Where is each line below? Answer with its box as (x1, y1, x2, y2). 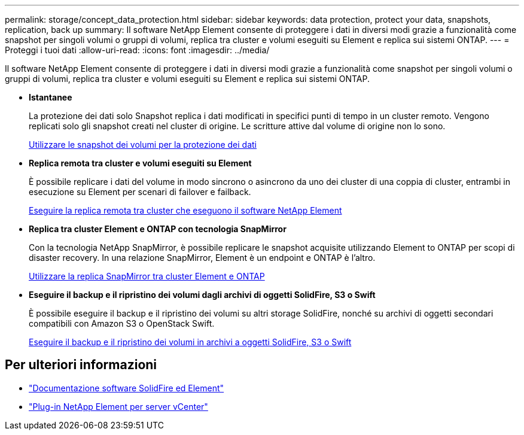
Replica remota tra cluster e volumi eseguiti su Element (29, 158, 252, 168)
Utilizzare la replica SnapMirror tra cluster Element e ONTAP (29, 271, 265, 281)
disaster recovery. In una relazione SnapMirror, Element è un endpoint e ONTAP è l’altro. (29, 253, 376, 263)
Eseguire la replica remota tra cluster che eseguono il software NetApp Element (29, 205, 342, 215)
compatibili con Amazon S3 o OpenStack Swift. (29, 318, 215, 328)
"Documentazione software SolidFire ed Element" (29, 382, 224, 393)
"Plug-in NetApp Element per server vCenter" (29, 401, 208, 412)
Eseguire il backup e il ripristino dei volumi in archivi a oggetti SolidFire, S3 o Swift (29, 337, 352, 347)
